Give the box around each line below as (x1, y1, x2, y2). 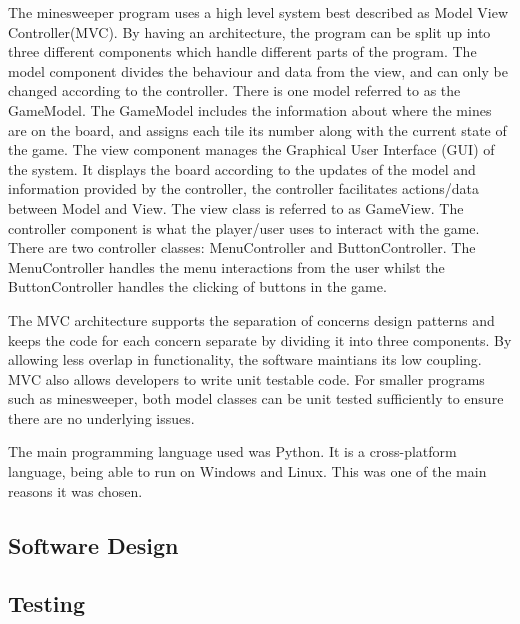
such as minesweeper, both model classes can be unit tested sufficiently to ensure (8, 388, 504, 409)
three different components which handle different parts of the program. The (8, 41, 477, 62)
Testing (8, 588, 85, 619)
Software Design (8, 529, 179, 560)
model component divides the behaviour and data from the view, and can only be (8, 60, 508, 81)
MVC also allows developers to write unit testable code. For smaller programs (8, 368, 485, 389)
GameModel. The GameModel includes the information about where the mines (8, 99, 492, 120)
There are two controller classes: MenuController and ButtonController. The (8, 237, 476, 258)
